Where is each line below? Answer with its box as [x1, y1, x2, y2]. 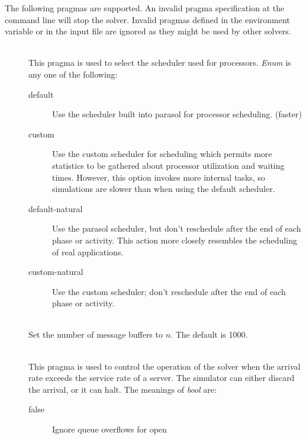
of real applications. [52, 245, 124, 258]
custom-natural [28, 265, 83, 278]
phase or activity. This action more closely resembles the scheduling [52, 233, 297, 246]
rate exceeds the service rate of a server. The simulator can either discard [28, 371, 295, 384]
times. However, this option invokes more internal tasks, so [52, 171, 265, 183]
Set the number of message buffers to [28, 328, 163, 341]
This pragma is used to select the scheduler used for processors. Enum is [28, 56, 291, 69]
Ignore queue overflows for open [52, 423, 167, 435]
